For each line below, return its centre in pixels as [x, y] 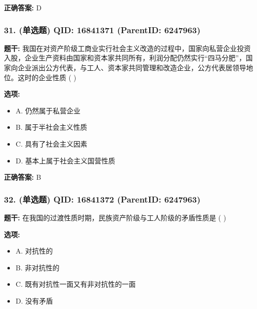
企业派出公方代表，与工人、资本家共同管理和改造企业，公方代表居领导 [132, 67]
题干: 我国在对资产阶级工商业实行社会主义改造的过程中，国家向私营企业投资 [128, 48]
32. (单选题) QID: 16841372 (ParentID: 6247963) [102, 199]
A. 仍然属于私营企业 [48, 110]
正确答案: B [23, 177]
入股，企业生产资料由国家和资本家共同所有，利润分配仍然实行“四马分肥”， [125, 58]
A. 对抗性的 [34, 251]
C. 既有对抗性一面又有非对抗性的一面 [76, 284]
